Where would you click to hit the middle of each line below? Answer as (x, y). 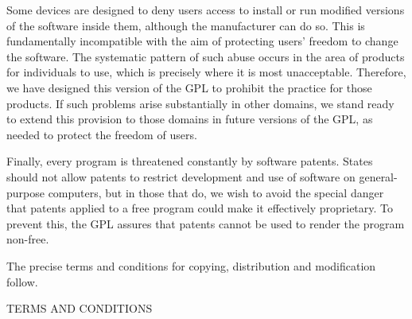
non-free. (28, 239)
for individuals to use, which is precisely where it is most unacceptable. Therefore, (206, 72)
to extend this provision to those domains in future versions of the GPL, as (190, 119)
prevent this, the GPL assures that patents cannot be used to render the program (206, 223)
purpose (25, 192)
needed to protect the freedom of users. (102, 134)
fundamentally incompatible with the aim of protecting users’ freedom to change (202, 41)
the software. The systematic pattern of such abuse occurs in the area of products (206, 56)
